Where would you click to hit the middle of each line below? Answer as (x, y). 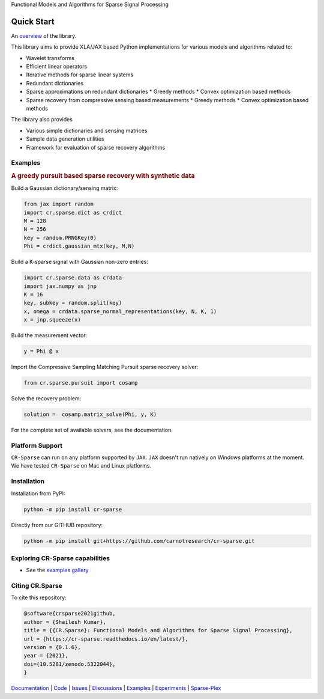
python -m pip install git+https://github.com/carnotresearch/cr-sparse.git (139, 541)
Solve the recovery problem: (46, 398)
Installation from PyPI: (38, 493)
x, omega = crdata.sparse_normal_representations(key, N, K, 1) (120, 311)
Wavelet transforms (50, 58)
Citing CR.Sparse (37, 586)
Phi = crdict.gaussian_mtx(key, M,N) (79, 246)
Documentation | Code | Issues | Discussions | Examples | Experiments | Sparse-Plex (116, 688)
